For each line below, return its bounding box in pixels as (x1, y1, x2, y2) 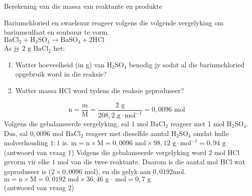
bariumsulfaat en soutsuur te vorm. (4, 27, 110, 37)
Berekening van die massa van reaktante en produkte (4, 1, 162, 11)
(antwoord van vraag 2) (4, 182, 74, 192)
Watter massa (15, 85, 57, 96)
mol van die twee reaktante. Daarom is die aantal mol (58, 157, 218, 167)
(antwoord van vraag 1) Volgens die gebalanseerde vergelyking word (4, 147, 207, 157)
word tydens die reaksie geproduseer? (73, 85, 184, 96)
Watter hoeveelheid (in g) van (15, 59, 105, 69)
